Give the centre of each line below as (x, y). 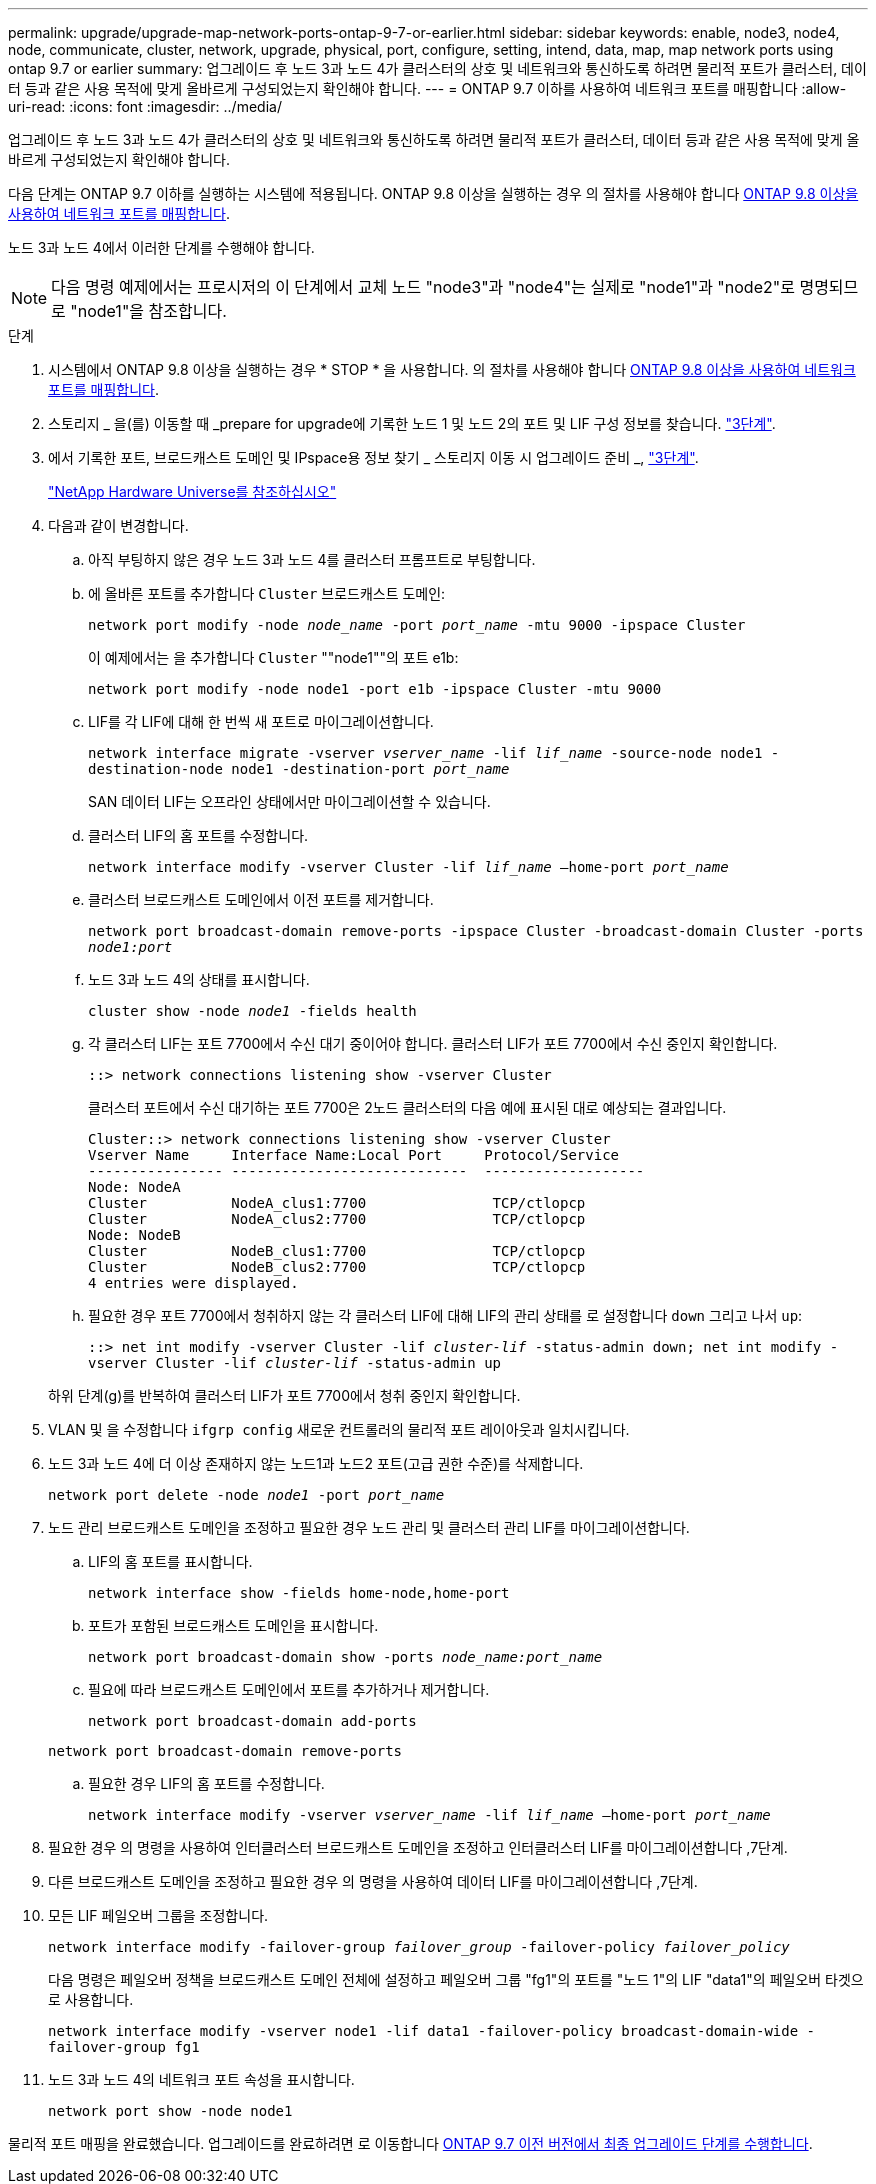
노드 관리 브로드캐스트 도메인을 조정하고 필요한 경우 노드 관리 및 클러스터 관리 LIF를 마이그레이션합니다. (369, 1527)
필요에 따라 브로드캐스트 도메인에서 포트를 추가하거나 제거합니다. (289, 1689)
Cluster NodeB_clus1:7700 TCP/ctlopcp (337, 1251)
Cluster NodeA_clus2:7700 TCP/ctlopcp (337, 1219)
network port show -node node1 (170, 2111)
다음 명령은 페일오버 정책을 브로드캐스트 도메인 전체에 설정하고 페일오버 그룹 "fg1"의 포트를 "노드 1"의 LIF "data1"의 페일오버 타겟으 (456, 1979)
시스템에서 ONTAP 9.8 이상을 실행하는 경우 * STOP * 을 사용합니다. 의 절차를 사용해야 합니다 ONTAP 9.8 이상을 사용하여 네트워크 (452, 369)
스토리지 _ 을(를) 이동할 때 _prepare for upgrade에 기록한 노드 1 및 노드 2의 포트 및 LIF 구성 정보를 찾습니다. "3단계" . (412, 423)
